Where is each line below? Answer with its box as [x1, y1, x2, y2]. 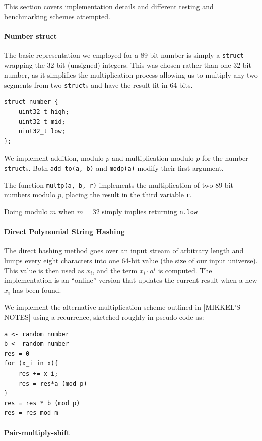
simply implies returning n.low [102, 206, 198, 217]
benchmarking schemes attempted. [4, 11, 110, 21]
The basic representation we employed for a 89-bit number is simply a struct [4, 49, 244, 60]
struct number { [4, 98, 58, 106]
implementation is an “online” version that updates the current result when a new [4, 275, 257, 285]
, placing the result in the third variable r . [61, 189, 192, 200]
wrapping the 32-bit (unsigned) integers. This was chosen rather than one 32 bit [4, 59, 251, 70]
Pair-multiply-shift [4, 427, 70, 437]
